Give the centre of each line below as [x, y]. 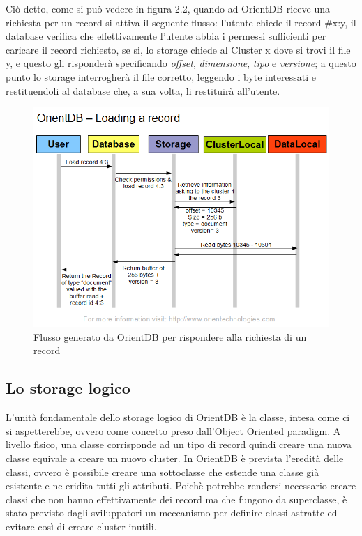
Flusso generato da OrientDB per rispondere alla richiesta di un [170, 336]
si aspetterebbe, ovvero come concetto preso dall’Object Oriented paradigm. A [173, 430]
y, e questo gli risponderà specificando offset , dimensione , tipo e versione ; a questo [181, 63]
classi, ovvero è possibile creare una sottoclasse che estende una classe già [163, 472]
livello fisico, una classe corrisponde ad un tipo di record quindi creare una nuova [179, 444]
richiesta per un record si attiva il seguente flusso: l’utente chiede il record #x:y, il [181, 22]
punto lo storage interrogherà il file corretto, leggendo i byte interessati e [161, 76]
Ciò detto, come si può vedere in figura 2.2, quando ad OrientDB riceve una [168, 8]
